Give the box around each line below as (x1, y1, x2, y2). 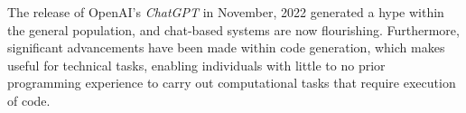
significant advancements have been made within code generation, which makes (7, 38, 445, 57)
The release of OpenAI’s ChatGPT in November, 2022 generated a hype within (7, 3, 444, 21)
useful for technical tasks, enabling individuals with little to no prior (7, 55, 386, 74)
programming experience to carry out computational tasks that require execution (7, 73, 456, 92)
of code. (7, 90, 51, 109)
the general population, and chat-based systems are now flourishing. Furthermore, (7, 20, 460, 39)
